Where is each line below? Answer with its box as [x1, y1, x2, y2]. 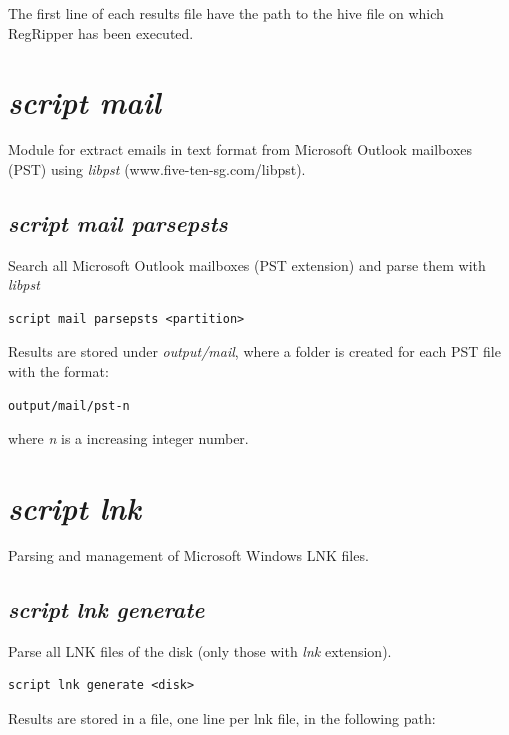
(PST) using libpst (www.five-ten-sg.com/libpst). [8, 158, 306, 179]
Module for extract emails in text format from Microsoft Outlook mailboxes [8, 139, 473, 160]
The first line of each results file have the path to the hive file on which [8, 3, 444, 23]
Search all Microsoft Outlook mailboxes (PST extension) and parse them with [8, 254, 486, 275]
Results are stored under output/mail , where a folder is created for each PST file [8, 341, 501, 362]
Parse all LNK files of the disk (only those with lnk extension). [8, 640, 392, 661]
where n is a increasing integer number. [8, 428, 249, 449]
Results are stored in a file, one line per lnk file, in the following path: [8, 707, 436, 728]
